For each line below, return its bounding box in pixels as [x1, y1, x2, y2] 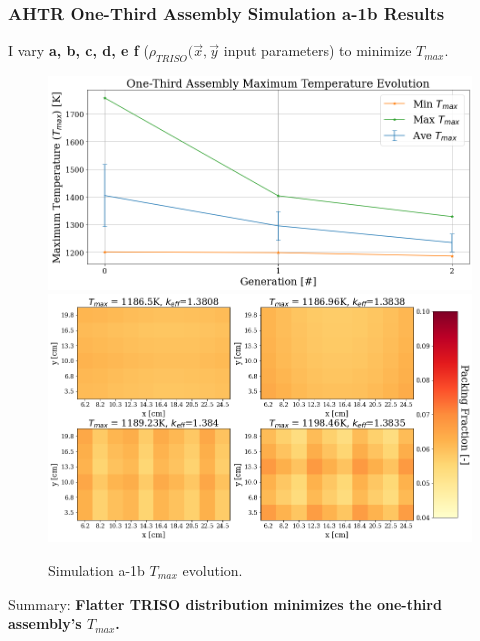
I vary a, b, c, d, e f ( [8, 40, 149, 61]
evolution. [182, 559, 243, 580]
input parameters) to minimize [223, 40, 412, 61]
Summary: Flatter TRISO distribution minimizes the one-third [8, 593, 442, 614]
